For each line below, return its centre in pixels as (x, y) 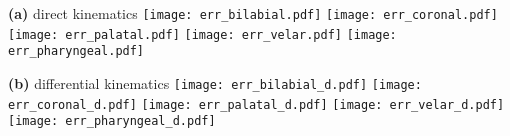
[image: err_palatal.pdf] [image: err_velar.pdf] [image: (202, 34)
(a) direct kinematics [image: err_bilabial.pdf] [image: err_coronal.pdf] (253, 13)
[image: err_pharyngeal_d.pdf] (112, 121)
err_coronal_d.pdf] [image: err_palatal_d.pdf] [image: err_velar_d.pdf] (256, 104)
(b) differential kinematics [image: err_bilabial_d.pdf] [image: (215, 82)
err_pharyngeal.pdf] (76, 51)
